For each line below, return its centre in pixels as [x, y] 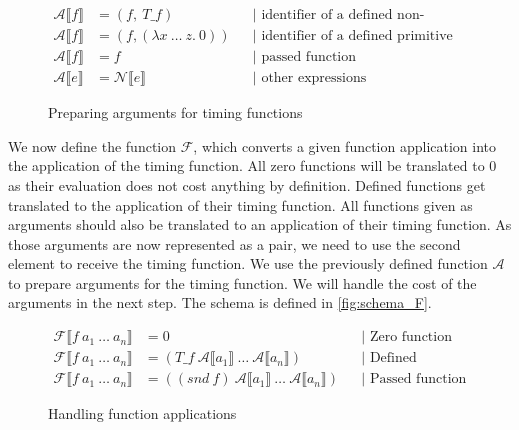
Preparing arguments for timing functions [175, 112]
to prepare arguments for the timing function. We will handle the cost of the [242, 282]
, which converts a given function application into [345, 145]
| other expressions [309, 78]
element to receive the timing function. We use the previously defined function [248, 263]
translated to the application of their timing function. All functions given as [240, 204]
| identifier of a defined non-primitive [338, 15]
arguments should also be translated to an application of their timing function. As [260, 224]
